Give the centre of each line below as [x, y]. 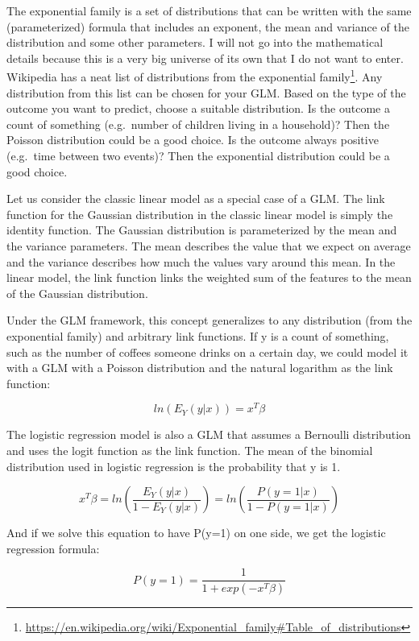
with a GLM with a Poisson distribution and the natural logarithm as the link [200, 368]
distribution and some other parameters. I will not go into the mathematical [195, 42]
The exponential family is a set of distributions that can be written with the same [209, 10]
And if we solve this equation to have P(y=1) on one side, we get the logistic [196, 533]
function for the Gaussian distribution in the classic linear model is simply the [200, 214]
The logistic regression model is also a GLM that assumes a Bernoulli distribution [209, 434]
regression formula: [53, 548]
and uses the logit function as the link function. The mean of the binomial [190, 450]
